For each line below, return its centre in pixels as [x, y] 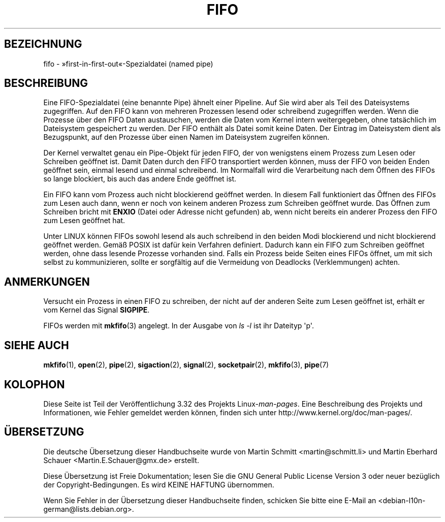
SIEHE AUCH [37, 345]
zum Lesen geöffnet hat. [84, 221]
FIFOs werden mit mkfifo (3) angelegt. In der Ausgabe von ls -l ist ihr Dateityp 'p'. [179, 326]
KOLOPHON [35, 384]
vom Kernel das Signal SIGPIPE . [97, 310]
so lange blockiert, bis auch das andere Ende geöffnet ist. [140, 179]
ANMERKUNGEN [47, 282]
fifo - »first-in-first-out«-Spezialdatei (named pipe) [128, 64]
